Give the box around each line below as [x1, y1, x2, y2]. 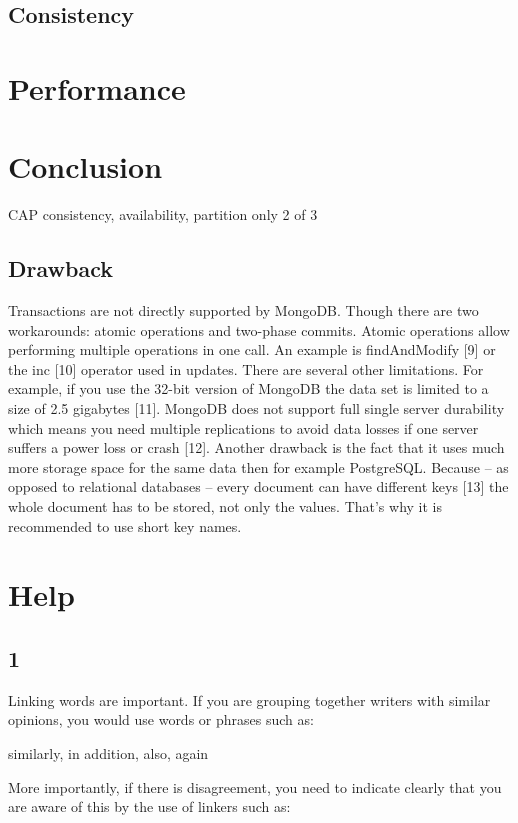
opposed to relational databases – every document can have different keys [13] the [8, 476, 509, 497]
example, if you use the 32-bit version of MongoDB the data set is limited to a [8, 378, 489, 399]
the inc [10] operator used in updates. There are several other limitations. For [8, 358, 484, 379]
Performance [8, 67, 186, 108]
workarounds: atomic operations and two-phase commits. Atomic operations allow [8, 319, 510, 340]
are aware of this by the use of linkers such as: [8, 796, 291, 817]
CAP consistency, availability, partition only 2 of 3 [8, 204, 318, 225]
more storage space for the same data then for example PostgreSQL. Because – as [8, 456, 509, 477]
